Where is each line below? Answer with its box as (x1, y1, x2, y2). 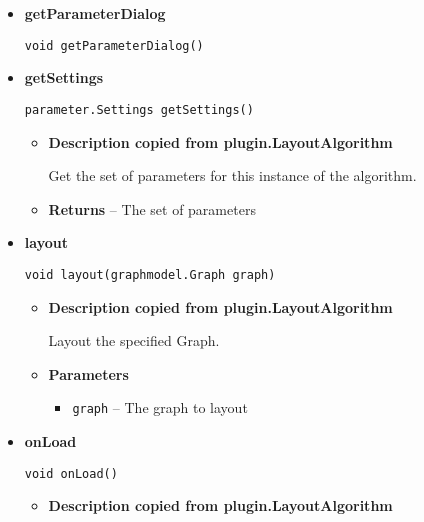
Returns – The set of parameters (48, 198, 256, 219)
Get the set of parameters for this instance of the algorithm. (48, 165, 417, 186)
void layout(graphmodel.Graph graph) (24, 267, 276, 282)
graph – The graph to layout (72, 397, 248, 418)
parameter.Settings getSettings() (24, 102, 254, 117)
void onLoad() (24, 466, 118, 481)
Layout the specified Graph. (48, 330, 220, 351)
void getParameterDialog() (24, 38, 204, 53)
